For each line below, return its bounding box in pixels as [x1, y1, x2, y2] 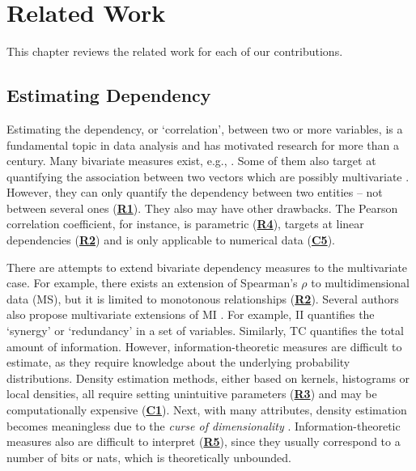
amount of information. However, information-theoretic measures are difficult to [6, 337, 402, 354]
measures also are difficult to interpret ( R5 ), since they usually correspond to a [6, 433, 401, 450]
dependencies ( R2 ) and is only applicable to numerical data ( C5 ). [6, 231, 336, 248]
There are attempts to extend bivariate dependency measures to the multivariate [6, 258, 408, 275]
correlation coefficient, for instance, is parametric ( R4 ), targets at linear [6, 215, 364, 232]
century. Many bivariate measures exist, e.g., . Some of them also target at [6, 152, 376, 169]
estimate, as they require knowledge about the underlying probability [6, 354, 350, 371]
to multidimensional [311, 274, 410, 291]
